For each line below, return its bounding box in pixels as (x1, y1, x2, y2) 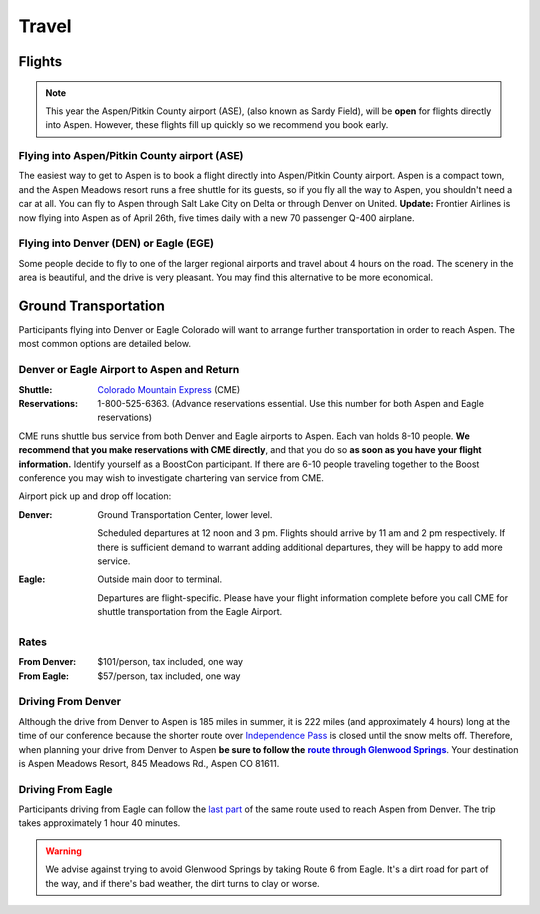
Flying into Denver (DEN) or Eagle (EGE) (18, 236, 215, 250)
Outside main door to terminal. (97, 573, 223, 585)
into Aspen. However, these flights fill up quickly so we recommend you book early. (45, 119, 389, 131)
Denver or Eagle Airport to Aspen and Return (18, 363, 240, 377)
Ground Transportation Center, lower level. (97, 508, 273, 520)
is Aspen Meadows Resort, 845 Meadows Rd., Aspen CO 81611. (18, 757, 280, 769)
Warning (45, 845, 82, 857)
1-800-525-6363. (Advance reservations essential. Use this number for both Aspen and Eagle (97, 398, 485, 410)
